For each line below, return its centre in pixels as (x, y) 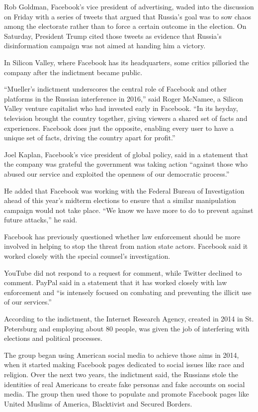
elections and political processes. (53, 338)
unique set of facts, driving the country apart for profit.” (90, 138)
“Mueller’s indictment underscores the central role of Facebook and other (115, 89)
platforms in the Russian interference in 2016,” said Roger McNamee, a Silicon (124, 98)
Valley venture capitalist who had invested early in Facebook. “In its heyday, (121, 108)
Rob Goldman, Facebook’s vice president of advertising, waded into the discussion (129, 6)
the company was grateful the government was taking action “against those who (126, 164)
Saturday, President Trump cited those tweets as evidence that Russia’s (113, 36)
